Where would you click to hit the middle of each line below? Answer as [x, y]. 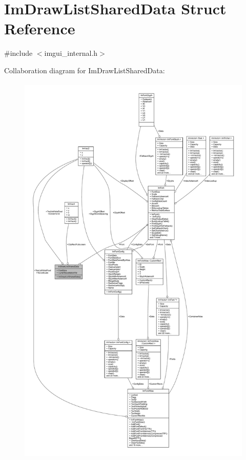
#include [18, 53]
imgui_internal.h [71, 53]
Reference [40, 28]
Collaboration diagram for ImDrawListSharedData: [85, 70]
